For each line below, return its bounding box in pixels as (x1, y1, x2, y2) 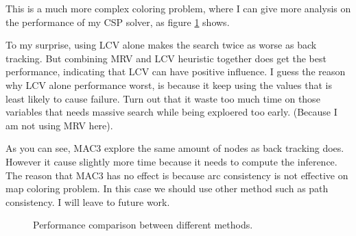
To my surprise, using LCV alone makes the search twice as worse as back (5, 38, 317, 52)
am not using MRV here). (5, 118, 113, 132)
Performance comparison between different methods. (33, 218, 253, 232)
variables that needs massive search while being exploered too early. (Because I (5, 105, 337, 119)
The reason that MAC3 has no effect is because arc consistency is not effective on (5, 168, 348, 182)
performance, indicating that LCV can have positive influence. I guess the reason (5, 64, 346, 79)
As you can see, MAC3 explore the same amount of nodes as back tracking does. (5, 141, 344, 155)
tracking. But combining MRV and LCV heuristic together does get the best (5, 51, 327, 65)
